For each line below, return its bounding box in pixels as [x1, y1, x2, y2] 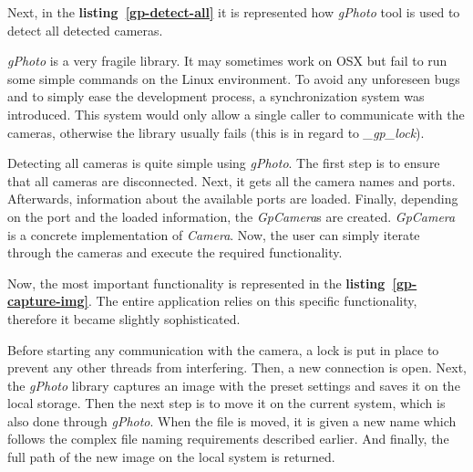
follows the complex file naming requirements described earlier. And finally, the [7, 429, 449, 448]
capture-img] [7, 291, 88, 310]
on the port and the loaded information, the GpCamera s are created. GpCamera [7, 206, 456, 226]
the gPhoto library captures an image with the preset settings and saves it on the [7, 375, 460, 394]
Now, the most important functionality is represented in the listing [7, 273, 386, 292]
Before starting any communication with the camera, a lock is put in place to [7, 340, 439, 359]
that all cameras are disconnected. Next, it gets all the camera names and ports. [7, 171, 456, 190]
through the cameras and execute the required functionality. [7, 243, 343, 262]
